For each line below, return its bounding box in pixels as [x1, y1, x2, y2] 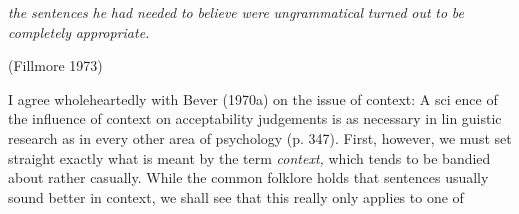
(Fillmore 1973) [8, 55, 103, 76]
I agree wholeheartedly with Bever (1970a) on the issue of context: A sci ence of [8, 88, 498, 109]
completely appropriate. [8, 21, 150, 42]
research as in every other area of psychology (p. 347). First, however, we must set [8, 127, 512, 148]
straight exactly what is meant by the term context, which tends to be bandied [8, 147, 491, 168]
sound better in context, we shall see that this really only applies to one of [8, 186, 464, 207]
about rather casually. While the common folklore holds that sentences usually [8, 167, 489, 188]
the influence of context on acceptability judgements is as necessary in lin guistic [8, 108, 502, 129]
